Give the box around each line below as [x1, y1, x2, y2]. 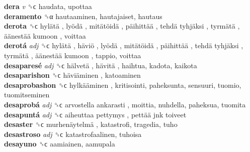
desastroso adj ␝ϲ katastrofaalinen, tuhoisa [4, 128, 142, 139]
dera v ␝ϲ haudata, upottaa [4, 1, 92, 11]
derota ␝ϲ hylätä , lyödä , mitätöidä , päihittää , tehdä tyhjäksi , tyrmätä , [4, 21, 240, 31]
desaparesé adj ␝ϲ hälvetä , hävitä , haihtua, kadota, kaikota [4, 60, 197, 70]
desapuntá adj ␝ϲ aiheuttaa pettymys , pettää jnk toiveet [4, 109, 187, 119]
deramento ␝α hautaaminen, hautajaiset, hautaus [4, 11, 162, 21]
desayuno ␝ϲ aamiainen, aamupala [4, 138, 115, 149]
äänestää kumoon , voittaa [4, 30, 86, 41]
